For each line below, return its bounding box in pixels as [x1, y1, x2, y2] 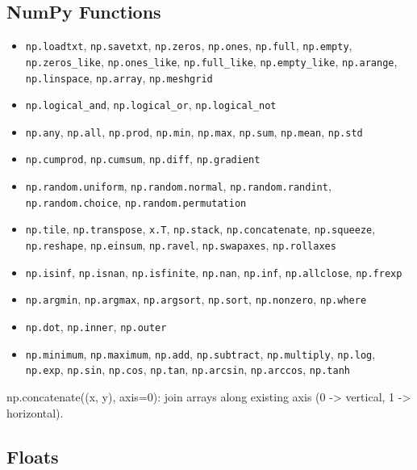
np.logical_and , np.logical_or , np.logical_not [25, 96, 277, 113]
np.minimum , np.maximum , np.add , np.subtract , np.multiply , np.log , [25, 345, 376, 362]
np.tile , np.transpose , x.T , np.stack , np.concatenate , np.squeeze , [25, 220, 376, 237]
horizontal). [6, 404, 64, 421]
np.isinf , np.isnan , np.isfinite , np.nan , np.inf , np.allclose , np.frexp [25, 263, 402, 280]
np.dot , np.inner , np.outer [25, 318, 167, 335]
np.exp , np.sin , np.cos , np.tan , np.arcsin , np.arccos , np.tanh [25, 361, 350, 378]
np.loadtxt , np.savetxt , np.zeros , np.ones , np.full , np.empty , [25, 37, 352, 54]
